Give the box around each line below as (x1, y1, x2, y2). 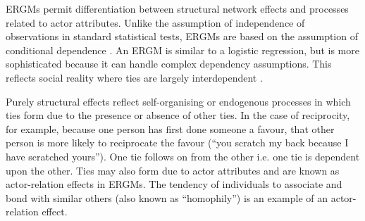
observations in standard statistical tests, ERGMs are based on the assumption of (6, 29, 358, 44)
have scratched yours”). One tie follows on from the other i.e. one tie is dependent (6, 149, 360, 163)
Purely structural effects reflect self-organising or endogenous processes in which (6, 94, 351, 108)
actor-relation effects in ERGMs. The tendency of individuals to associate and (6, 177, 342, 191)
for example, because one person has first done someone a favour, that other (6, 121, 335, 136)
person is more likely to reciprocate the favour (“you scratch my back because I (6, 135, 349, 150)
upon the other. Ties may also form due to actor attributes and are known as (6, 163, 340, 177)
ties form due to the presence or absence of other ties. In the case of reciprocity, (6, 108, 350, 122)
